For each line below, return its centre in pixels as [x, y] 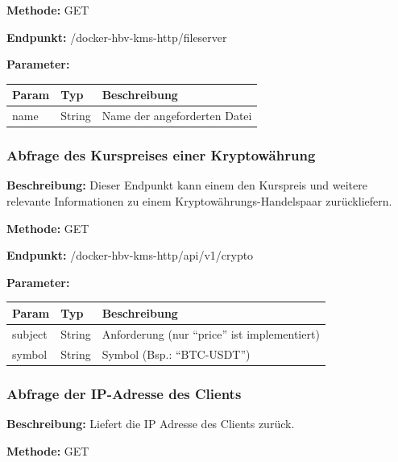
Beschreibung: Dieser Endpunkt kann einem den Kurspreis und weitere [187, 185]
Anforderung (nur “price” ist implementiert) [211, 333]
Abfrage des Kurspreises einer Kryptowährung [161, 155]
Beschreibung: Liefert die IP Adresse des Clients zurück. [151, 423]
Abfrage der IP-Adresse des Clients [124, 393]
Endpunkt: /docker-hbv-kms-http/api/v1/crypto [130, 255]
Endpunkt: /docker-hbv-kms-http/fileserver [117, 37]
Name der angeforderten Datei [177, 116]
